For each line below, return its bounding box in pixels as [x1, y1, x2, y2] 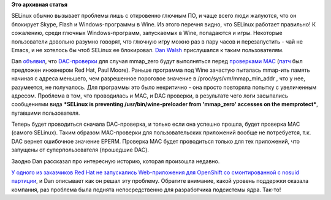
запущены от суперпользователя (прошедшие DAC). [11, 146, 150, 153]
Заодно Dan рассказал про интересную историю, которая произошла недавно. [11, 157, 220, 165]
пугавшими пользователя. [11, 109, 80, 117]
